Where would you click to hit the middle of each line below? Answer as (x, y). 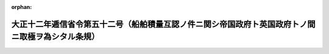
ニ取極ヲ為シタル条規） (55, 37)
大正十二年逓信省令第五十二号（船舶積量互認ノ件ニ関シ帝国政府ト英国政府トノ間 (163, 24)
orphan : (22, 7)
